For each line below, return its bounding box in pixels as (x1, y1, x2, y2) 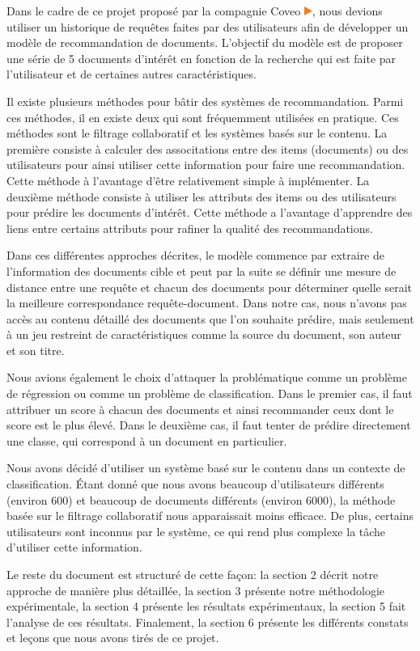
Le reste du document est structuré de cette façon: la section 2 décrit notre (6, 566, 379, 582)
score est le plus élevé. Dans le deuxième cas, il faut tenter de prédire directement (6, 416, 411, 433)
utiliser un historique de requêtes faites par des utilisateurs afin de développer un (6, 18, 409, 35)
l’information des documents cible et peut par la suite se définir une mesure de (6, 262, 397, 279)
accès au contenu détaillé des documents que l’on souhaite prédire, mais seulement (6, 310, 414, 327)
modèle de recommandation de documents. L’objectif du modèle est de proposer (6, 34, 403, 51)
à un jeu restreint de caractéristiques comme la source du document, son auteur (6, 326, 401, 343)
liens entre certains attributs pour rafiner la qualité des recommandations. (6, 219, 373, 236)
